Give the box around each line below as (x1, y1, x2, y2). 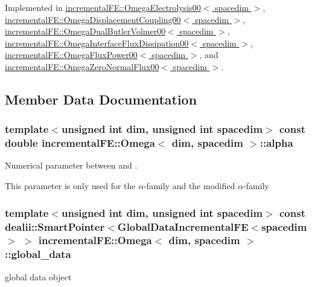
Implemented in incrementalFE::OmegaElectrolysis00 (5, 1, 201, 13)
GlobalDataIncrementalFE (117, 219, 249, 234)
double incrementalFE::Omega (5, 135, 155, 150)
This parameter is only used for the (5, 179, 136, 192)
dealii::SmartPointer (5, 219, 105, 234)
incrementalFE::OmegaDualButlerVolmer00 (5, 25, 166, 37)
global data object (5, 270, 72, 283)
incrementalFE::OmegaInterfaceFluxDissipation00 (5, 36, 189, 49)
